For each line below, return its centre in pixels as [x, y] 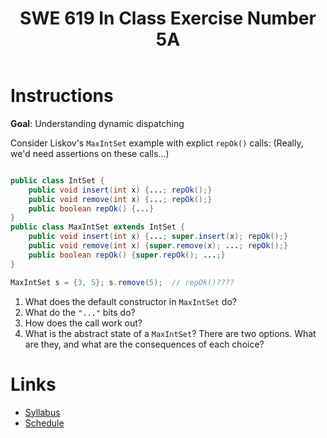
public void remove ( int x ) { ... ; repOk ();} [120, 199]
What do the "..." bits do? [80, 312]
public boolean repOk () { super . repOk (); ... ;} [127, 255]
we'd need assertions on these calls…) [90, 153]
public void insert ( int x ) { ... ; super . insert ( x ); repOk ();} [158, 237]
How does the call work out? [83, 323]
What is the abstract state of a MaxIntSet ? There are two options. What [170, 333]
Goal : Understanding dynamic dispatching [97, 123]
